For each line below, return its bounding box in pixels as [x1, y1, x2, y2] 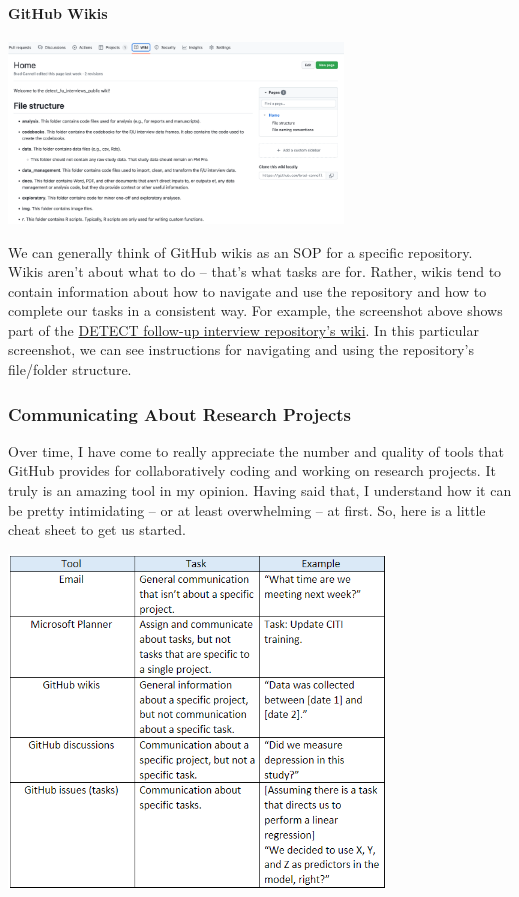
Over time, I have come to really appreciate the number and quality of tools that [8, 440, 505, 461]
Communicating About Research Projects [8, 401, 351, 426]
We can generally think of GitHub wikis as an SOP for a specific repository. [8, 241, 473, 262]
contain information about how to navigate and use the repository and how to [8, 280, 487, 301]
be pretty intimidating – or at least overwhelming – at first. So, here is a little [8, 499, 486, 520]
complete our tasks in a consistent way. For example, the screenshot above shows [8, 300, 503, 321]
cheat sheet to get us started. [8, 519, 186, 540]
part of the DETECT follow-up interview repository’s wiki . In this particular [8, 319, 479, 340]
